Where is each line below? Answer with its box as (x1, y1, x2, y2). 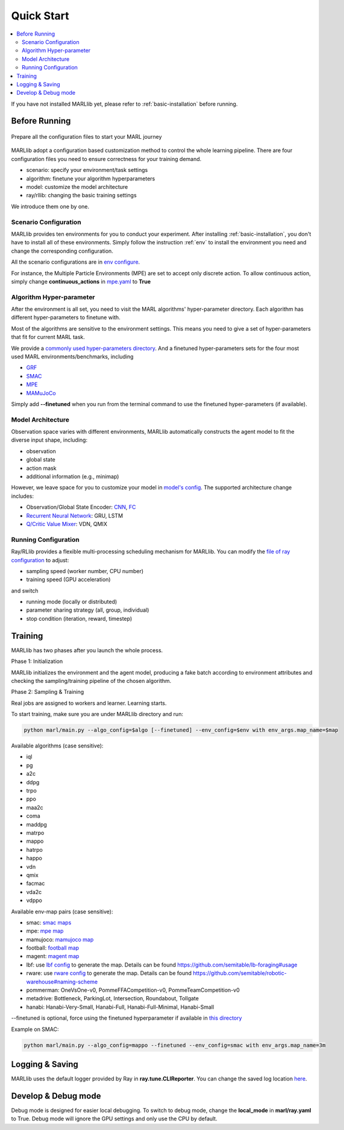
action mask (26, 465, 57, 472)
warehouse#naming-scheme (26, 978, 98, 985)
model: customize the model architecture (26, 183, 128, 191)
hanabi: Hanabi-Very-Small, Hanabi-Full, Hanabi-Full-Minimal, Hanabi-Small (26, 1003, 214, 1011)
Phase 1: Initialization (11, 658, 63, 665)
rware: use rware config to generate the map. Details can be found (26, 970, 192, 977)
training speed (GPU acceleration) (26, 576, 111, 583)
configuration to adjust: (11, 556, 69, 563)
